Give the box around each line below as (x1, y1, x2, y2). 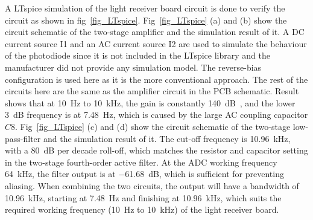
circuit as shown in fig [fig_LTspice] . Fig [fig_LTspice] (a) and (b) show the (5, 13, 287, 26)
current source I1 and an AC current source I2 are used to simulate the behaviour (5, 37, 307, 50)
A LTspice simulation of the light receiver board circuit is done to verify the (5, 2, 285, 14)
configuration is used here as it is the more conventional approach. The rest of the (5, 73, 308, 85)
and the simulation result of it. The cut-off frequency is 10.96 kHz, (43, 132, 291, 144)
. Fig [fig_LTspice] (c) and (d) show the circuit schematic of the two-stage (15, 120, 291, 132)
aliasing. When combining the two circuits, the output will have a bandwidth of (5, 179, 299, 192)
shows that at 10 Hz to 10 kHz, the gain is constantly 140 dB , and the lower (5, 96, 296, 109)
